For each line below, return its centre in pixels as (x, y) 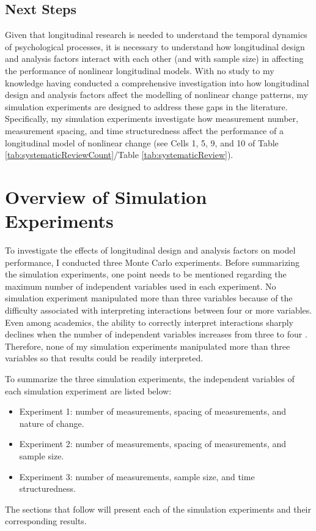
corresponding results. (46, 521)
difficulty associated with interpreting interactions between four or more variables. (159, 310)
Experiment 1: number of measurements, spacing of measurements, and (153, 411)
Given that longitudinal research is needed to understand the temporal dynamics (156, 35)
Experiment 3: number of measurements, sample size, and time (137, 476)
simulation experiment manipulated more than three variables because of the (149, 298)
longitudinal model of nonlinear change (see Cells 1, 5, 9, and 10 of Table (142, 142)
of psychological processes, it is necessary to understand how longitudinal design (155, 46)
